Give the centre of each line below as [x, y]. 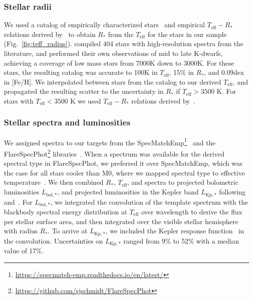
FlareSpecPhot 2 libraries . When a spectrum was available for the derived [114, 153]
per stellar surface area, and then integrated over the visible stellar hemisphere [121, 221]
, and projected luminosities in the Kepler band [128, 192]
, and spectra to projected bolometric [183, 182]
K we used [86, 100]
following [232, 192]
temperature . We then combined [54, 182]
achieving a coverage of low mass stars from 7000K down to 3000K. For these [119, 62]
